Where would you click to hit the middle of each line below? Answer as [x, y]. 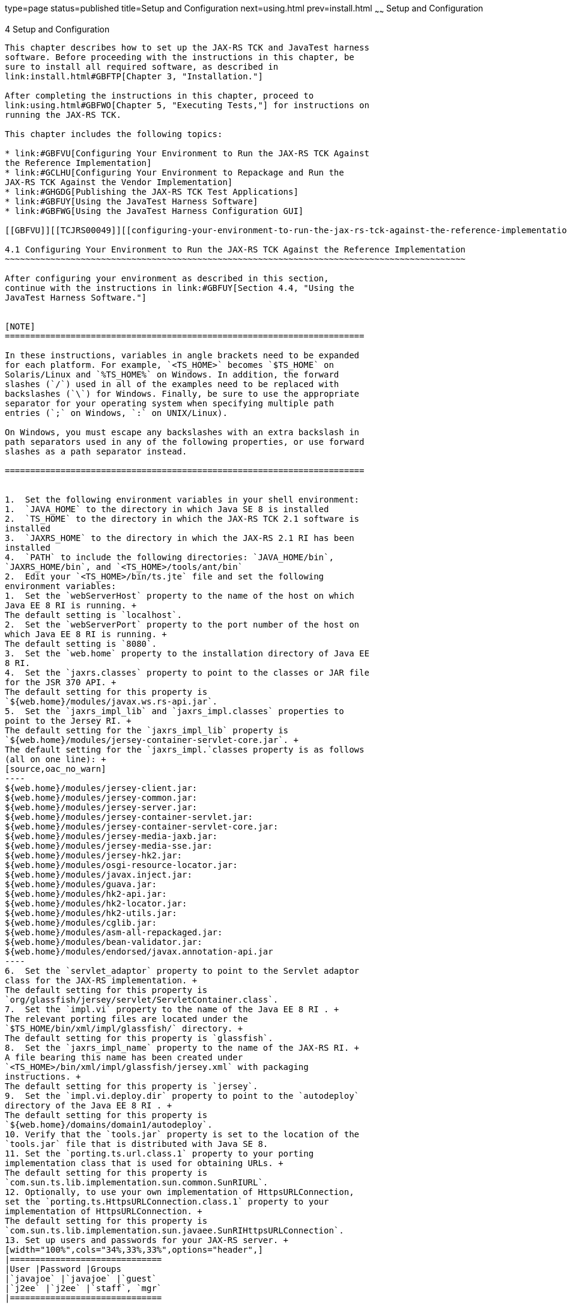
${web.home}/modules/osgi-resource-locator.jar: [121, 865]
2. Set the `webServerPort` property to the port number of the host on [182, 624]
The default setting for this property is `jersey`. [132, 1086]
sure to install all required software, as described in [142, 66]
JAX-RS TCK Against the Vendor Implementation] [119, 182]
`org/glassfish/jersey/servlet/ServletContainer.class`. [142, 999]
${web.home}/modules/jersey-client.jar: [101, 788]
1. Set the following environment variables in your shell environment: [182, 499]
